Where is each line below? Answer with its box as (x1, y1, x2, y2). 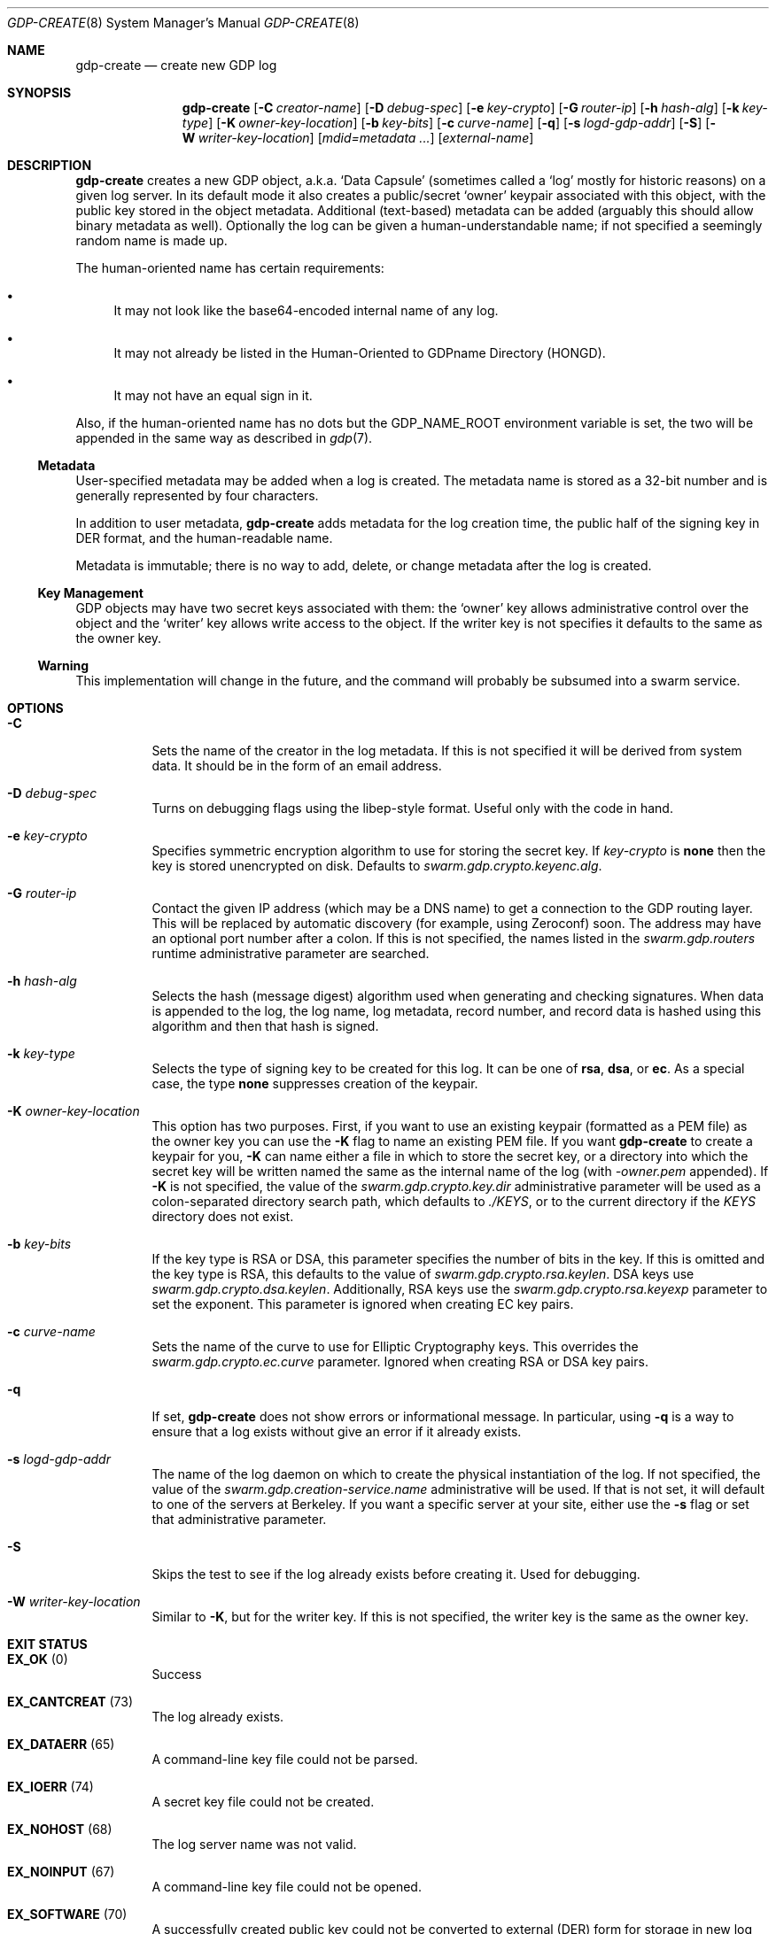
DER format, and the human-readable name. (75, 530, 333, 545)
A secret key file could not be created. (151, 1794, 375, 1809)
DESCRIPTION (7, 158, 92, 173)
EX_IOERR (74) (7, 1779, 94, 1794)
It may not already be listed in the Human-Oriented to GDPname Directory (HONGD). (113, 345, 606, 360)
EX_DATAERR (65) (7, 1737, 115, 1752)
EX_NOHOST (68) (7, 1822, 113, 1837)
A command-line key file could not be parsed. (151, 1752, 418, 1767)
